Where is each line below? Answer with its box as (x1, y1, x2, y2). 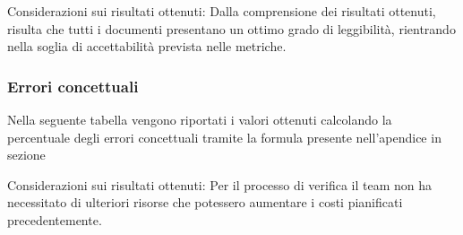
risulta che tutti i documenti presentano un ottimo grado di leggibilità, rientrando (7, 19, 456, 38)
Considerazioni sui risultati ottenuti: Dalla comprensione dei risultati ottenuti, (7, 2, 436, 20)
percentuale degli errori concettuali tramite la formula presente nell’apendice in (7, 127, 442, 146)
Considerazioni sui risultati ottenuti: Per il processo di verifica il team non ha (7, 175, 433, 194)
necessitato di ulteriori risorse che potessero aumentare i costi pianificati (7, 193, 403, 212)
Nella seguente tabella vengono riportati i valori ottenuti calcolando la (7, 110, 392, 128)
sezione (7, 145, 46, 164)
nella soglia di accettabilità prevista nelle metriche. (7, 37, 287, 56)
